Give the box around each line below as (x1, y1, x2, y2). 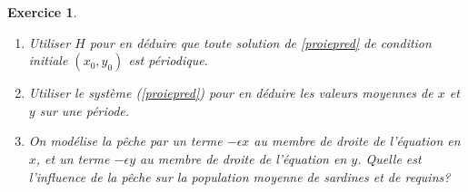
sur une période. (39, 101, 130, 120)
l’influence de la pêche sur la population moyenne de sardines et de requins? (28, 167, 451, 186)
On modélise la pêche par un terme (28, 131, 223, 150)
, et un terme (35, 149, 110, 168)
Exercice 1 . (7, 3, 77, 21)
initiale (28, 51, 68, 70)
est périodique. (128, 51, 208, 70)
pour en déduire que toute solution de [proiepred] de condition (89, 33, 432, 52)
